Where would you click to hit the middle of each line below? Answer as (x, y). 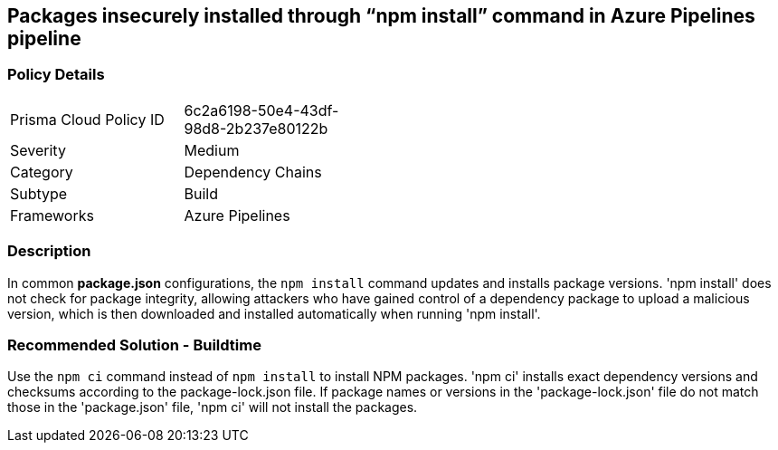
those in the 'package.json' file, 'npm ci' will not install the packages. (213, 407)
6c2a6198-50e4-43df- (261, 110)
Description (49, 251)
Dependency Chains (253, 172)
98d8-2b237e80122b (256, 128)
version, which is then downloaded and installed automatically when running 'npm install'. (274, 313)
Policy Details (56, 75)
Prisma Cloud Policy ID (87, 119)
